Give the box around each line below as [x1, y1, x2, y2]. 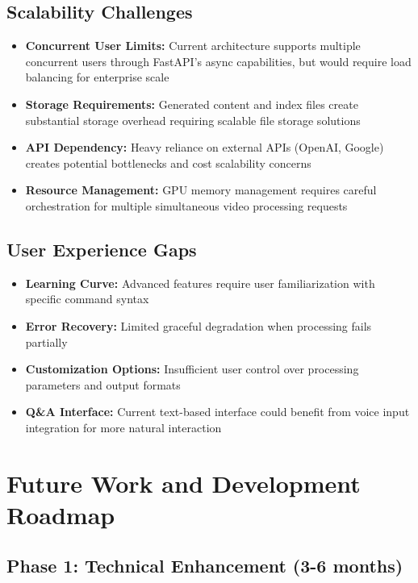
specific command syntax [25, 290, 149, 307]
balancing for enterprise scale [25, 69, 169, 85]
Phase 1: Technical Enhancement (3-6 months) [6, 553, 403, 578]
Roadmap [6, 498, 115, 531]
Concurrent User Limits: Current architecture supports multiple [25, 37, 361, 54]
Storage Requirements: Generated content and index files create [25, 95, 358, 112]
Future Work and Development [6, 466, 361, 499]
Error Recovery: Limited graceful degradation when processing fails [25, 317, 372, 334]
